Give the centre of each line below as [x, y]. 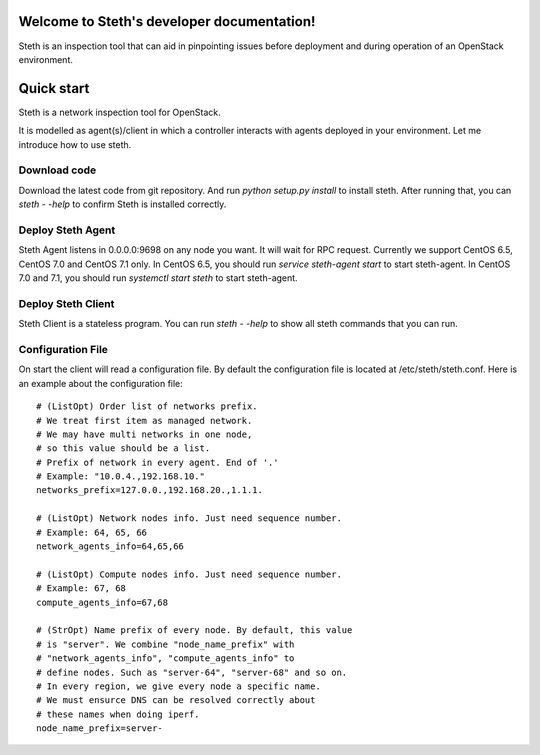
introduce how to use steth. [75, 144]
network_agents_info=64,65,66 [110, 546]
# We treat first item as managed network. [144, 420]
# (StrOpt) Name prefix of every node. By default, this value [194, 630]
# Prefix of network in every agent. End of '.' [157, 462]
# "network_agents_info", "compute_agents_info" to [165, 658]
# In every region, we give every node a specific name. [179, 686]
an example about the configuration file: [101, 383]
